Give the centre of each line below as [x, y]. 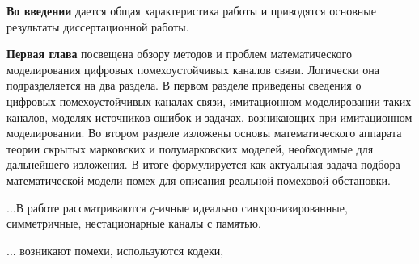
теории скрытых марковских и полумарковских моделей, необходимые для [190, 148]
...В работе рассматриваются [76, 207]
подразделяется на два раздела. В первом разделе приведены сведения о [184, 85]
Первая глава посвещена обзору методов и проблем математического [179, 54]
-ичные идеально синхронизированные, [251, 207]
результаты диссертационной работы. [98, 26]
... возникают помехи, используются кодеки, [115, 250]
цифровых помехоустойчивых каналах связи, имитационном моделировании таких [209, 101]
